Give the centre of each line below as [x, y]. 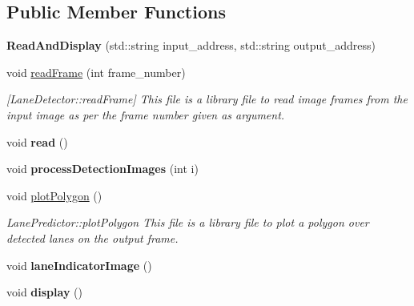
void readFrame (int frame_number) [96, 72]
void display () [44, 292]
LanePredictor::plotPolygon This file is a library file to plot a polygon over [188, 222]
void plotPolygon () [54, 195]
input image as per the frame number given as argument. [146, 114]
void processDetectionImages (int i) [102, 169]
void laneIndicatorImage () [79, 265]
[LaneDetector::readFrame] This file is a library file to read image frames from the [207, 99]
